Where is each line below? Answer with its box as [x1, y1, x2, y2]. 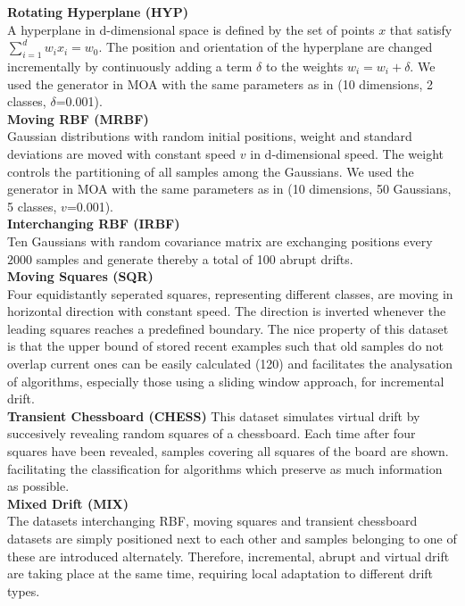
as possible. [7, 477, 70, 495]
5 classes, [7, 196, 57, 215]
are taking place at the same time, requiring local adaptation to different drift [7, 564, 434, 583]
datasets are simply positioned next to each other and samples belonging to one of [7, 529, 457, 548]
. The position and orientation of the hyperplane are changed [98, 37, 433, 56]
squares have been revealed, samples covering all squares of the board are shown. [7, 442, 449, 461]
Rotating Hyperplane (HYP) [7, 3, 189, 21]
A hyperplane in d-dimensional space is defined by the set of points [7, 20, 375, 38]
